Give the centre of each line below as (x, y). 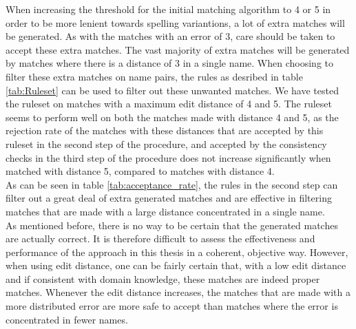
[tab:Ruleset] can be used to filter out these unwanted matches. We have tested (172, 90)
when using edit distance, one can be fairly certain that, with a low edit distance (176, 265)
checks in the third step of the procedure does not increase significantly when (168, 157)
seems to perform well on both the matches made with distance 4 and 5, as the (172, 117)
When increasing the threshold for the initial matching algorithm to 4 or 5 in (168, 9)
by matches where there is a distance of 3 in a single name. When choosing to (170, 63)
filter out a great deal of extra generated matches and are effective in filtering (169, 198)
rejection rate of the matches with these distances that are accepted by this (165, 130)
